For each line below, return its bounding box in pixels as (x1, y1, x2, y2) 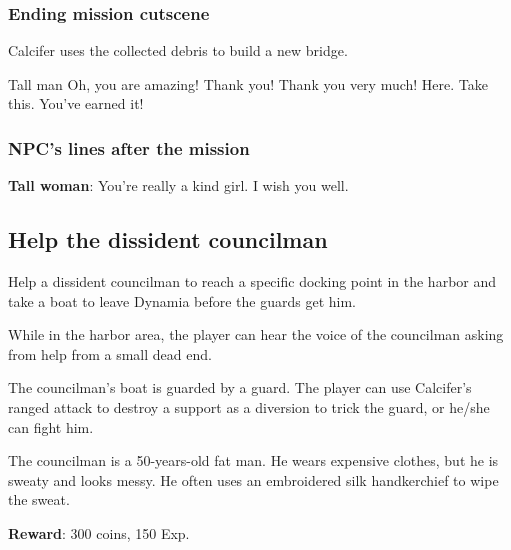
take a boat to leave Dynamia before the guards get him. (8, 290, 356, 311)
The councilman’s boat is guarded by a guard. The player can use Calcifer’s (8, 377, 472, 398)
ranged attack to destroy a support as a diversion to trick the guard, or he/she (8, 396, 490, 417)
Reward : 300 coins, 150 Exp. (8, 522, 190, 543)
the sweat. (8, 489, 70, 510)
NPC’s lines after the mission (8, 135, 250, 160)
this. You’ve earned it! (8, 93, 144, 114)
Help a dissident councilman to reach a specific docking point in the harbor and (8, 271, 497, 292)
